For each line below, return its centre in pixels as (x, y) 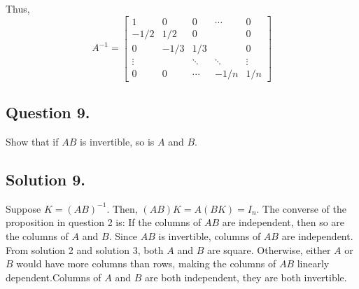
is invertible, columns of (210, 235)
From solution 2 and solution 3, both (85, 249)
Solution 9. (46, 179)
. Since (123, 235)
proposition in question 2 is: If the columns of (104, 222)
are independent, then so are (283, 222)
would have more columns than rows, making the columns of (146, 263)
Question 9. (48, 112)
